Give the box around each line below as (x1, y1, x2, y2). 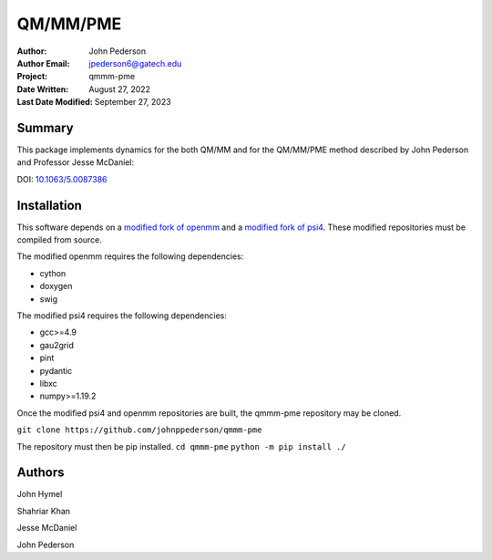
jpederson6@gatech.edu (88, 57, 182, 68)
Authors (16, 465, 65, 481)
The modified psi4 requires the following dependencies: (16, 310, 227, 321)
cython (39, 267, 67, 278)
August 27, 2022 (88, 83, 150, 95)
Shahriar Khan (16, 505, 71, 516)
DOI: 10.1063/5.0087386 (16, 173, 108, 184)
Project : (16, 71, 48, 82)
